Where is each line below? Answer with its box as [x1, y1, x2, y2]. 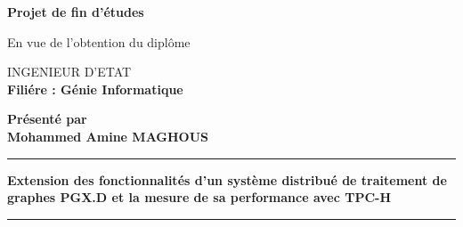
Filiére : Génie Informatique [7, 79, 183, 98]
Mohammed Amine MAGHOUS [7, 126, 209, 145]
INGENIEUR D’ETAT [7, 62, 132, 81]
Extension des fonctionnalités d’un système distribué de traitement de [7, 170, 447, 189]
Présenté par [7, 109, 87, 128]
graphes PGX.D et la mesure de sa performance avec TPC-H [7, 188, 392, 207]
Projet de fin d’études [7, 3, 144, 20]
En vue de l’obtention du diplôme [7, 32, 191, 51]
